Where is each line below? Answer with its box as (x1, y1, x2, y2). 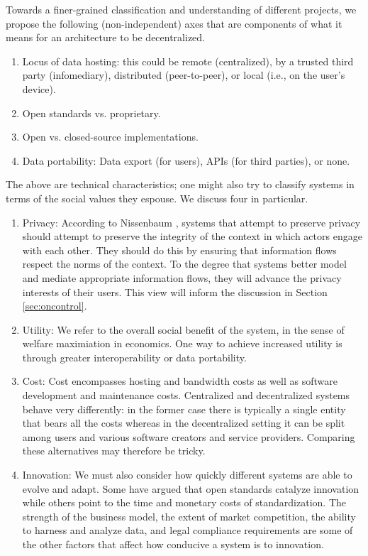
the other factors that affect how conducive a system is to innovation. (22, 537, 324, 551)
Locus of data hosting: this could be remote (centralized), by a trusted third (22, 53, 354, 68)
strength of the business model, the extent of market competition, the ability (22, 508, 356, 523)
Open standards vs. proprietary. (22, 105, 161, 120)
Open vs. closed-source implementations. (22, 129, 199, 144)
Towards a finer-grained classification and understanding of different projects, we (6, 2, 357, 16)
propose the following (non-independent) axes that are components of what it (6, 16, 342, 31)
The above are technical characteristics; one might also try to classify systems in (6, 177, 355, 192)
